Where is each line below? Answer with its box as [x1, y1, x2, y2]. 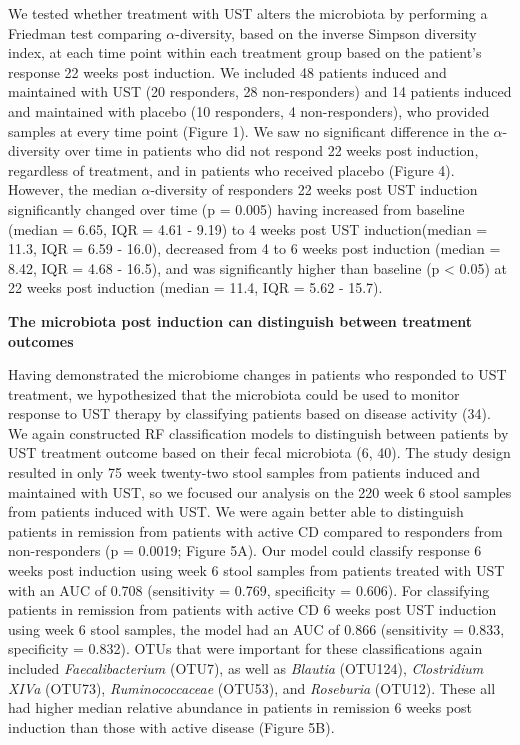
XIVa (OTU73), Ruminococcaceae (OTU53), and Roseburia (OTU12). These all [8, 677, 496, 698]
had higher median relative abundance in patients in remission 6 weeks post [8, 697, 473, 718]
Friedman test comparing [8, 22, 162, 43]
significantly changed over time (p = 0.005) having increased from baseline [8, 198, 465, 219]
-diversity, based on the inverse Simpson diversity [175, 22, 477, 43]
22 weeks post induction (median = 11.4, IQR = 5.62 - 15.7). [8, 277, 383, 298]
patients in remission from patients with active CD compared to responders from [8, 520, 503, 541]
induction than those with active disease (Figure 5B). [8, 716, 335, 737]
